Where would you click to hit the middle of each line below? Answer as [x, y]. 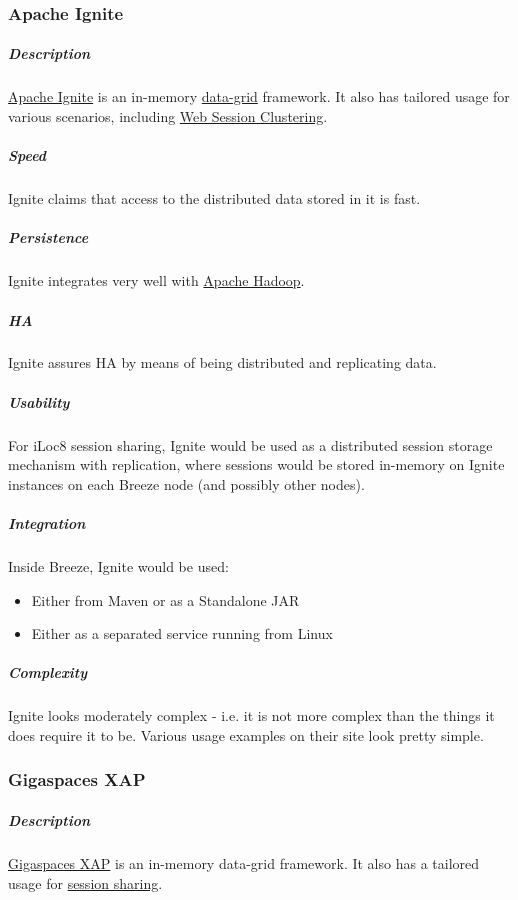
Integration [47, 523]
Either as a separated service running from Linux [182, 633]
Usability [39, 401]
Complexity [48, 672]
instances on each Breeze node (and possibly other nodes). [186, 483]
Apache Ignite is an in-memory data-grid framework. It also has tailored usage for [259, 96]
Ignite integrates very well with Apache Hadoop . [156, 280]
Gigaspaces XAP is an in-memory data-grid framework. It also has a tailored [244, 862]
